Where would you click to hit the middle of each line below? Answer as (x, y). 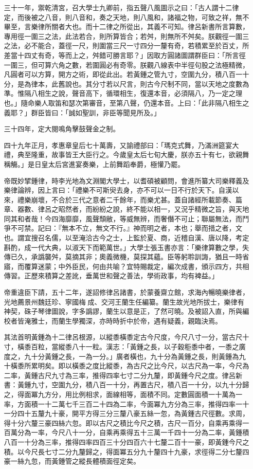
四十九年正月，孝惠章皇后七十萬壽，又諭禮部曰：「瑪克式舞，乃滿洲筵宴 (118, 145)
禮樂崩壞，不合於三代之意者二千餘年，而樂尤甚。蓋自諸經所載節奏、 (126, 199)
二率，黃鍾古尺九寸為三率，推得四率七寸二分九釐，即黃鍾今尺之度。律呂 (120, 375)
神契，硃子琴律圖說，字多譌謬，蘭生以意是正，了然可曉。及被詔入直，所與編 (126, 311)
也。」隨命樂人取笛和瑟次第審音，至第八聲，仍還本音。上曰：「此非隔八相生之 (126, 102)
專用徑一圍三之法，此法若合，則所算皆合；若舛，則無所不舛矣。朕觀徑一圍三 (126, 36)
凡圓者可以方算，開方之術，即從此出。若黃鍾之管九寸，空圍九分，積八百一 (123, 74)
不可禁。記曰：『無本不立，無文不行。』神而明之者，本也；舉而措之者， (123, 228)
